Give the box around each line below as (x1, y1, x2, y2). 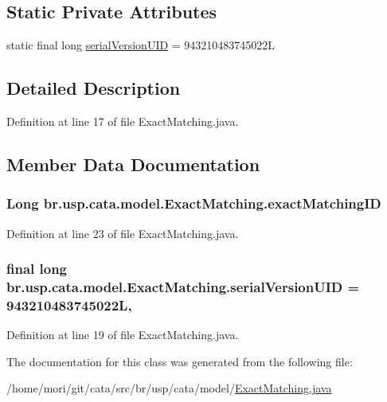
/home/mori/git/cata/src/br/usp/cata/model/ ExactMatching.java (6, 380, 332, 396)
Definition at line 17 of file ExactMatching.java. (6, 113, 239, 129)
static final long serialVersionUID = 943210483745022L (6, 37, 276, 53)
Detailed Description (6, 76, 181, 100)
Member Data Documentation (6, 151, 260, 176)
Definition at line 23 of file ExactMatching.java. (6, 224, 239, 241)
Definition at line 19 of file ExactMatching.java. (6, 326, 239, 343)
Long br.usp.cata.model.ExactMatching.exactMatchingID (6, 193, 381, 213)
